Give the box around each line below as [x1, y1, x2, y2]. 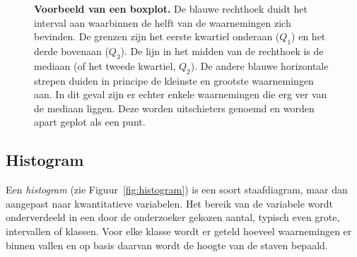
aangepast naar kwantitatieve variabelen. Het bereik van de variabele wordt [6, 196, 334, 210]
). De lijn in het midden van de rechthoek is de [120, 43, 324, 58]
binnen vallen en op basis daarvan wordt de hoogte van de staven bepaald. [6, 237, 328, 252]
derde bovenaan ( [34, 43, 109, 58]
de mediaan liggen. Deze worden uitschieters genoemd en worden [34, 100, 315, 115]
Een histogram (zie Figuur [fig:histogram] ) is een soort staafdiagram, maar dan [6, 182, 348, 197]
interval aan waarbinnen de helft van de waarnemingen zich [34, 15, 291, 30]
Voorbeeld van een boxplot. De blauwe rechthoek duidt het [34, 1, 308, 16]
